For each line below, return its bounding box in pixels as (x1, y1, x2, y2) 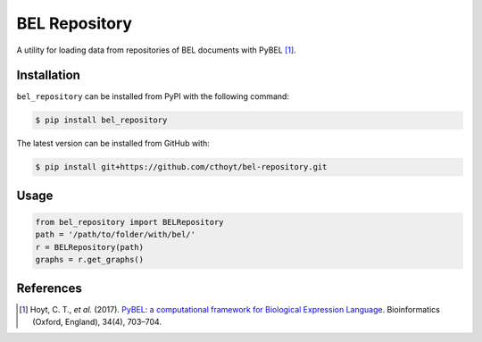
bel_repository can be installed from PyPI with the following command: (16, 91, 290, 102)
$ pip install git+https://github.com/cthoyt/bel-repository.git (35, 162, 328, 172)
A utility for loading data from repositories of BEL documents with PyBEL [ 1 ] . (16, 45, 296, 55)
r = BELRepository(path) (35, 242, 145, 252)
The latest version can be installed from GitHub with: (16, 138, 210, 149)
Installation (16, 68, 80, 83)
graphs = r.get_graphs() (35, 254, 145, 265)
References (16, 280, 82, 296)
